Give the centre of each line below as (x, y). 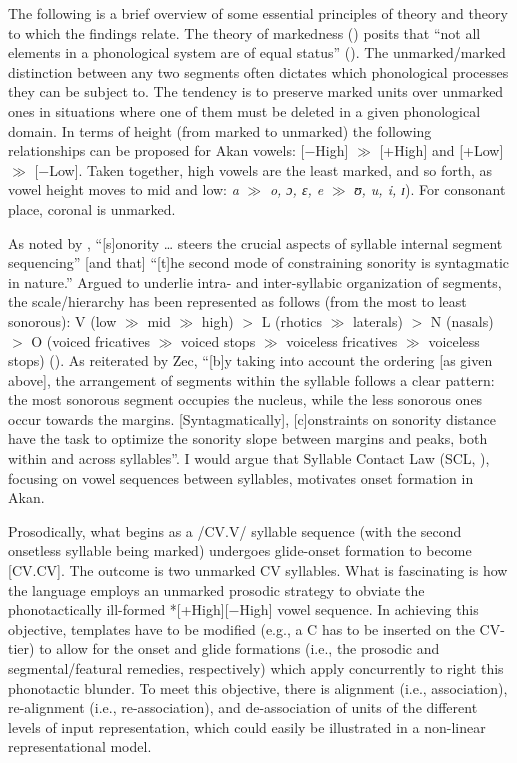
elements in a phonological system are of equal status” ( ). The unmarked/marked (257, 52)
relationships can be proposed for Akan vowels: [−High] (178, 150)
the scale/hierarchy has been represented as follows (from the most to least (237, 301)
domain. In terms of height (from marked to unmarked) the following (220, 130)
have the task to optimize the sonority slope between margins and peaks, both (248, 438)
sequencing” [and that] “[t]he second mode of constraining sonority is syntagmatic (259, 262)
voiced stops (218, 340)
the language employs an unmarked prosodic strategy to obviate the (216, 589)
